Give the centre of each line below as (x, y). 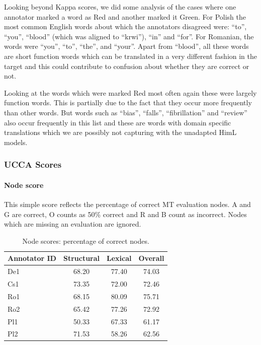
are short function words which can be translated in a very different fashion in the (131, 56)
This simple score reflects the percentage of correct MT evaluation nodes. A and (127, 204)
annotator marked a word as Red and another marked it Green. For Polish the (125, 16)
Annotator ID (32, 258)
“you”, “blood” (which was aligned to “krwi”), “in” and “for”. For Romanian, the (129, 36)
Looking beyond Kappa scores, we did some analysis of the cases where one (120, 7)
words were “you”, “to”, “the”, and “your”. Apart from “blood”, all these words (126, 46)
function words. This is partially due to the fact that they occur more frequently (128, 102)
